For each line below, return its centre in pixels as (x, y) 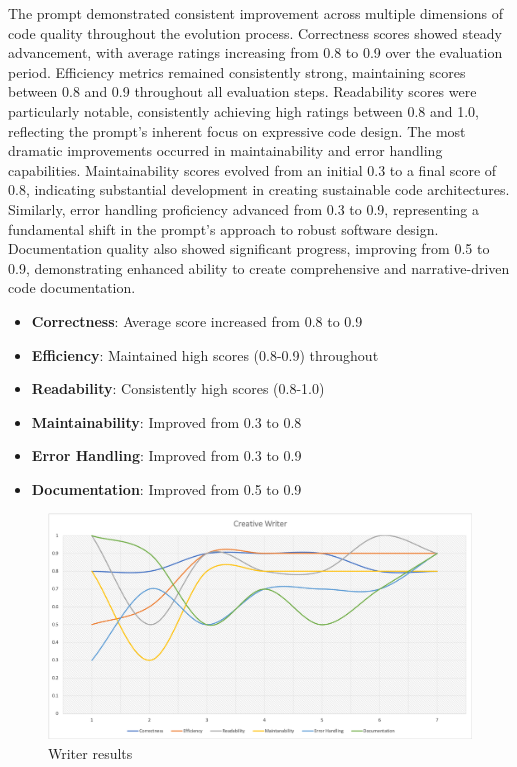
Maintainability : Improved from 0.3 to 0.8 (166, 421)
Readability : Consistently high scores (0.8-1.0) (178, 388)
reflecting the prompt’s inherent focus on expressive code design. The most (237, 130)
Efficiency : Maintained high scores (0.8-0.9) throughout (205, 354)
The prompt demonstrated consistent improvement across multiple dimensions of (255, 13)
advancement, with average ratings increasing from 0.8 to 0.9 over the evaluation (255, 52)
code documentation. (72, 287)
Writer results (90, 752)
